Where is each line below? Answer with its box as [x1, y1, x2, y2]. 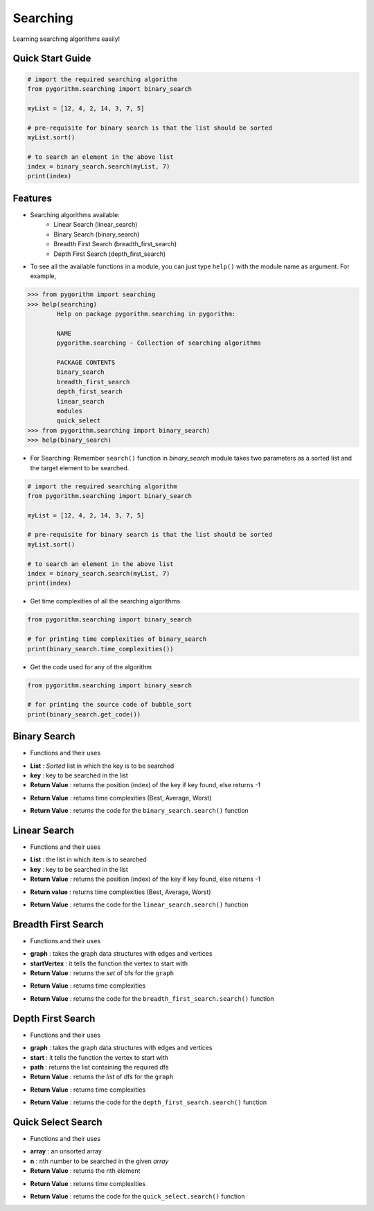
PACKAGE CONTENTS [56, 359, 116, 367]
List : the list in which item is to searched [30, 855, 147, 864]
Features [12, 192, 52, 204]
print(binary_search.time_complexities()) [27, 645, 174, 653]
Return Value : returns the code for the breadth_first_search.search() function [30, 994, 274, 1002]
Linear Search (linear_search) [53, 221, 138, 229]
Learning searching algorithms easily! [12, 35, 121, 43]
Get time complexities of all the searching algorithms [30, 597, 181, 605]
